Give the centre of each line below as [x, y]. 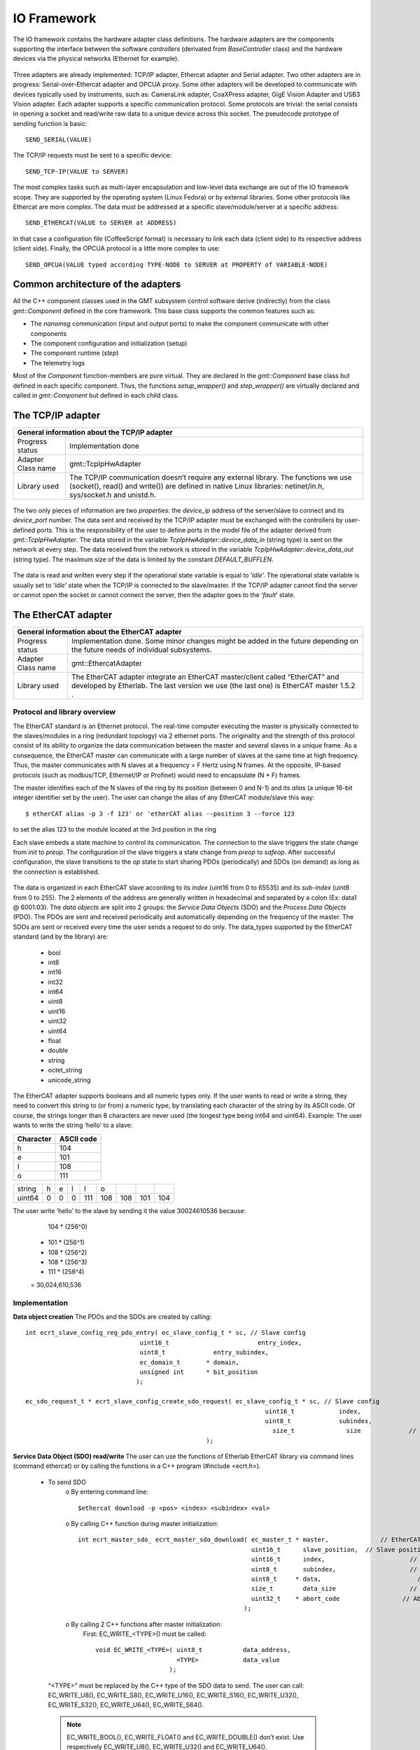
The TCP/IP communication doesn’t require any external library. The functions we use [210, 477]
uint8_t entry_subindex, [204, 1352]
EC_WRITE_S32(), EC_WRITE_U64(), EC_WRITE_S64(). [126, 1705]
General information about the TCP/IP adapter [95, 432]
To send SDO [67, 1482]
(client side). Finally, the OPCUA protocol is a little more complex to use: [117, 248]
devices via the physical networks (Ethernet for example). [96, 59]
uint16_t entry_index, [221, 1343]
